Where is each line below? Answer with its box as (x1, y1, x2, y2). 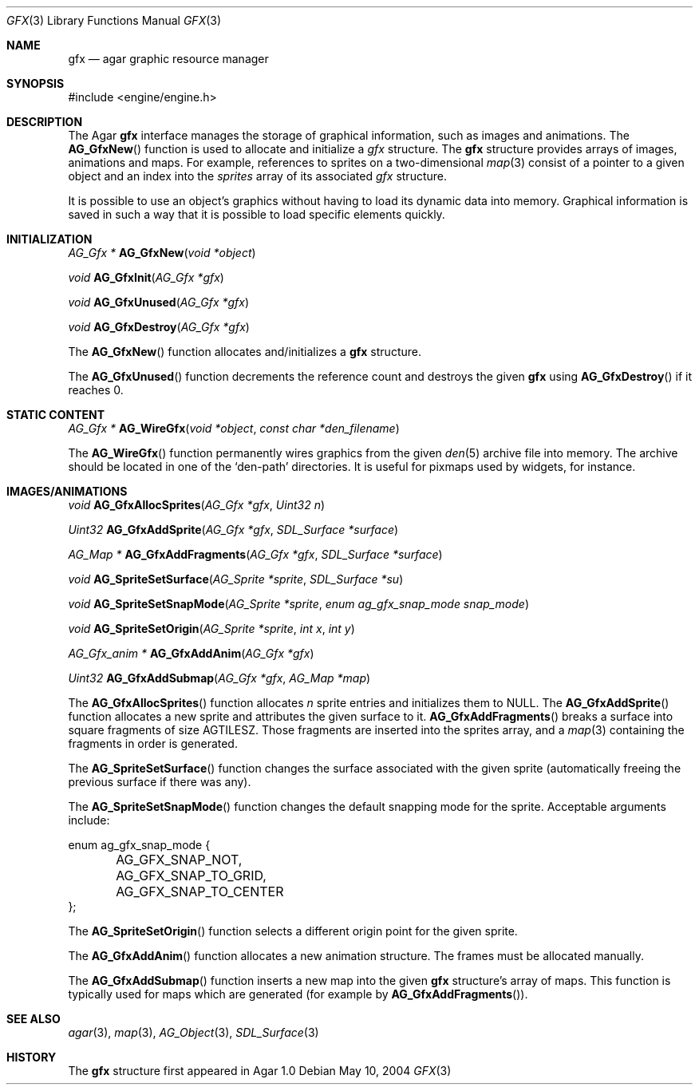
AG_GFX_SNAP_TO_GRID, (116, 868, 267, 883)
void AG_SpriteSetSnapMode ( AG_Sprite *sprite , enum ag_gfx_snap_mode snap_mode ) (68, 597, 529, 611)
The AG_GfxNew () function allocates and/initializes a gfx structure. (68, 345, 421, 358)
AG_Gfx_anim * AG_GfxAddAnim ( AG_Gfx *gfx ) (68, 646, 314, 660)
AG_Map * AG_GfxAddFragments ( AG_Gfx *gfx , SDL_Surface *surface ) (68, 547, 443, 561)
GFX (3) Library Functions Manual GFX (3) (6, 14, 222, 27)
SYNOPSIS (6, 77, 65, 90)
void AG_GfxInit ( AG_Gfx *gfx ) (68, 271, 224, 284)
